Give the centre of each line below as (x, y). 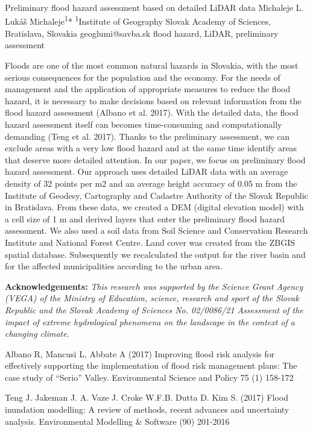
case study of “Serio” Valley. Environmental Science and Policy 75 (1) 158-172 (149, 377)
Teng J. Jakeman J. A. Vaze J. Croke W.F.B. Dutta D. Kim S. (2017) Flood (147, 397)
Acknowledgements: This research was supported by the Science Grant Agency (154, 286)
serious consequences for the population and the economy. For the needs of (143, 77)
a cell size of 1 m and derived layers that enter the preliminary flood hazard (145, 218)
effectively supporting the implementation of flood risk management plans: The (151, 365)
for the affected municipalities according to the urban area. (114, 266)
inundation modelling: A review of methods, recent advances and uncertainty (147, 409)
